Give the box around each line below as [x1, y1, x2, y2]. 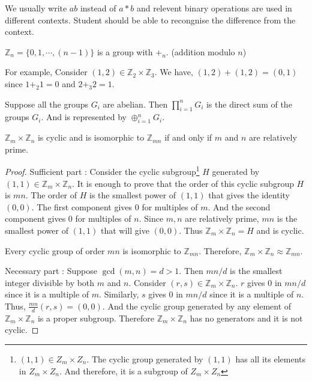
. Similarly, [99, 288, 139, 300]
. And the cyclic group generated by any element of [102, 299, 292, 312]
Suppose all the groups [5, 97, 89, 110]
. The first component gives [31, 200, 133, 213]
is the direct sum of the [206, 97, 292, 110]
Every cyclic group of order [5, 244, 105, 257]
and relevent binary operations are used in [136, 2, 292, 14]
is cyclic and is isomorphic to [37, 131, 145, 144]
